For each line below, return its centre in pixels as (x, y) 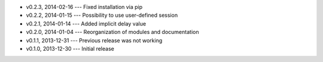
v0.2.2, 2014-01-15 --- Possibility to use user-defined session (102, 15)
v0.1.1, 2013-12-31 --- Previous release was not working (94, 40)
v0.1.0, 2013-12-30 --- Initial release (70, 48)
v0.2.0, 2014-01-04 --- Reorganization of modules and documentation (112, 32)
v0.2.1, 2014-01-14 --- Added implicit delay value (86, 23)
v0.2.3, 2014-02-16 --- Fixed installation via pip (84, 7)
